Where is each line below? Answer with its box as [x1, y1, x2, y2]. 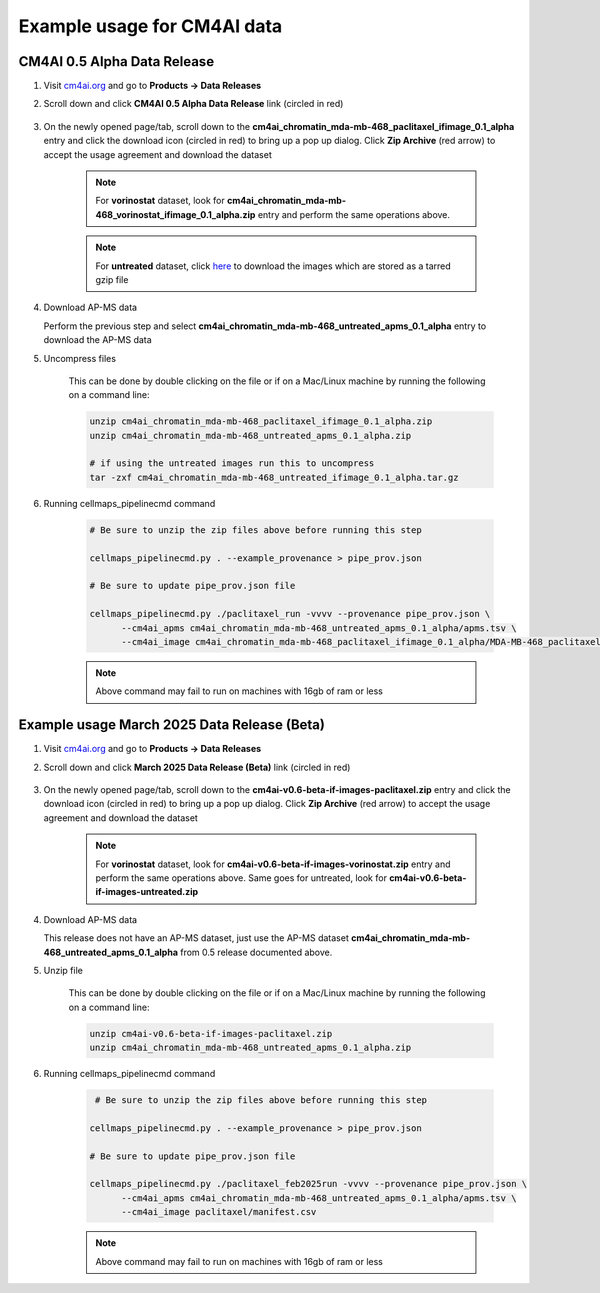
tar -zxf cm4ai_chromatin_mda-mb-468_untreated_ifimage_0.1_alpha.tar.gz [89, 471, 459, 483]
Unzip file [43, 964, 84, 976]
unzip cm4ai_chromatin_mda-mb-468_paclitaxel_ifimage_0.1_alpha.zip [89, 416, 433, 427]
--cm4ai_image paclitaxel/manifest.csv [121, 1206, 317, 1218]
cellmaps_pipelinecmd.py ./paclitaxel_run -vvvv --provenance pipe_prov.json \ [89, 608, 491, 620]
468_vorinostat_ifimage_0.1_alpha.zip [95, 208, 256, 220]
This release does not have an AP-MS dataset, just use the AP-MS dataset [43, 932, 349, 944]
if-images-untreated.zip [95, 886, 199, 898]
